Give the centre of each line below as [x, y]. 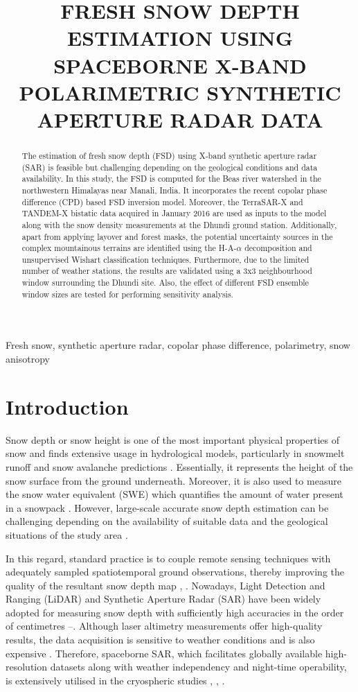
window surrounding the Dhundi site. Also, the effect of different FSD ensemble [165, 283]
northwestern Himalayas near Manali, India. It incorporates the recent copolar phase [174, 190]
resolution [27, 667]
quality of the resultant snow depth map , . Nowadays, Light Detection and [165, 585]
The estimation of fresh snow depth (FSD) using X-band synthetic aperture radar [169, 155]
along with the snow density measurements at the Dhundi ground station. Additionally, [179, 224]
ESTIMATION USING [180, 38]
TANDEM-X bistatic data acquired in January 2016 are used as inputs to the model [174, 213]
